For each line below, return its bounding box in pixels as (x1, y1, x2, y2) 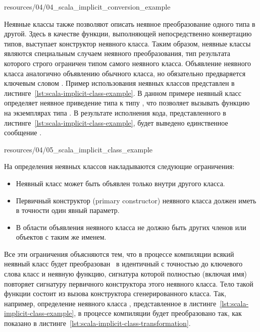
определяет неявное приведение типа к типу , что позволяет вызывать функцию (4, 97, 250, 108)
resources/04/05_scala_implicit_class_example (4, 144, 153, 154)
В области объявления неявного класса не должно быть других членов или (16, 222, 246, 232)
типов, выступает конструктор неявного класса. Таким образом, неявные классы (4, 38, 251, 48)
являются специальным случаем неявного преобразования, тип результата (4, 48, 231, 59)
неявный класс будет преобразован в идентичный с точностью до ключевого (4, 258, 243, 269)
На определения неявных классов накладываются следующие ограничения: (4, 161, 235, 172)
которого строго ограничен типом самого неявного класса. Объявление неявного (4, 58, 251, 68)
